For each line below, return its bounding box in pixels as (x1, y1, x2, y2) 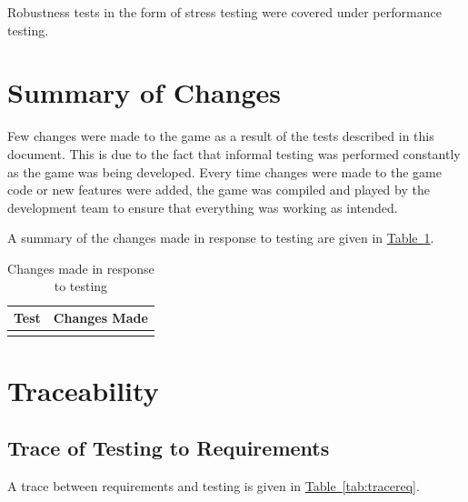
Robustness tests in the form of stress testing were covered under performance (7, 3, 442, 21)
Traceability (7, 371, 159, 408)
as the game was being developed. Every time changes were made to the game (7, 162, 442, 181)
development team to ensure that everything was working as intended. (7, 197, 398, 216)
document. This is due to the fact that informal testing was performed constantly (7, 144, 461, 163)
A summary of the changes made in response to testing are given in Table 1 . (7, 228, 434, 247)
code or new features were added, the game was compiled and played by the (7, 180, 430, 199)
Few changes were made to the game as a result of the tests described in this (7, 126, 434, 146)
